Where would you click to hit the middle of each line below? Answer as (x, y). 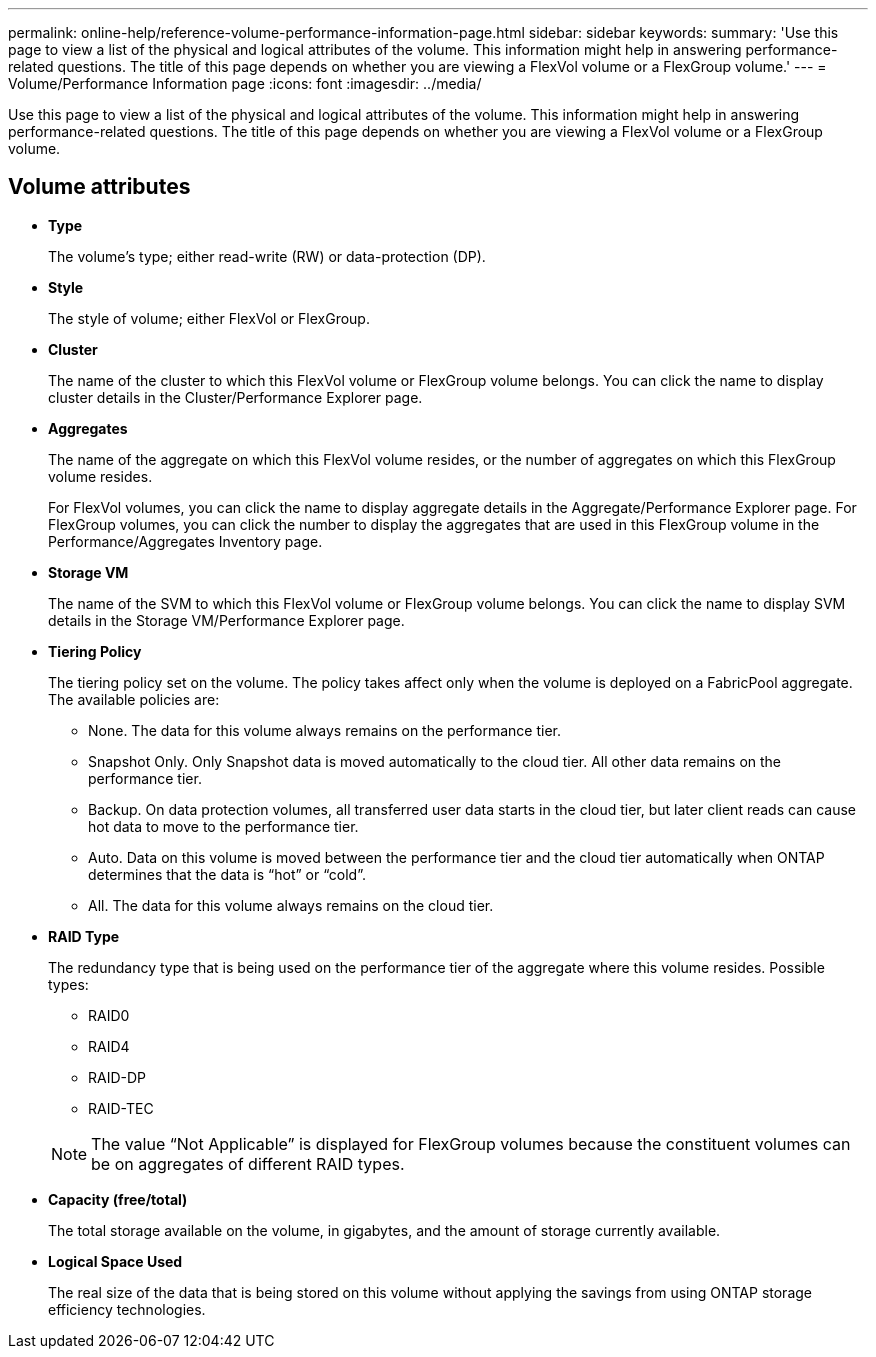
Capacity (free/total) (118, 1199)
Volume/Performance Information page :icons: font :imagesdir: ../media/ (245, 83)
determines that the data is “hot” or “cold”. (227, 874)
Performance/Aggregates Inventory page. (185, 541)
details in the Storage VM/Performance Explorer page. (226, 620)
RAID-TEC (121, 1108)
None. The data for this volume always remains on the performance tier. (324, 730)
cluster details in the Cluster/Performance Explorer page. (235, 397)
